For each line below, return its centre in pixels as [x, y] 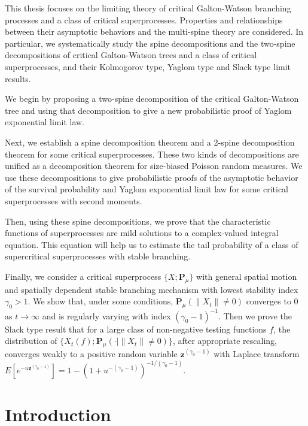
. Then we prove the [255, 315]
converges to [269, 301]
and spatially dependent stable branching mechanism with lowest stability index [152, 289]
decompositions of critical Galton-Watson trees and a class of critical [131, 55]
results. [18, 78]
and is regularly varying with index [106, 315]
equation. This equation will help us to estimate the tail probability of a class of [152, 244]
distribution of [31, 341]
